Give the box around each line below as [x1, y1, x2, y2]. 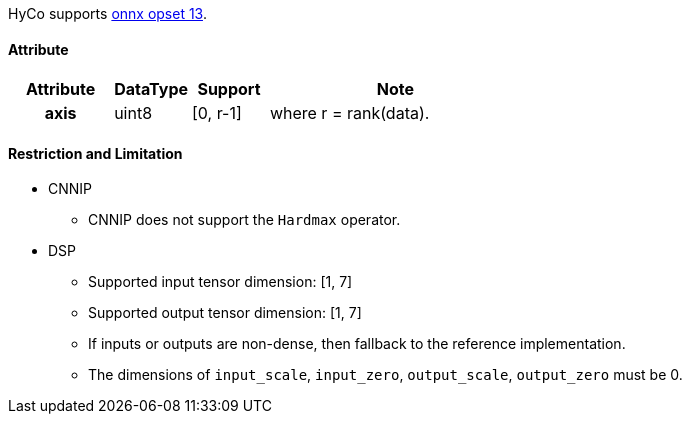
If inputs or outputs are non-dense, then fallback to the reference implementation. [88, 335, 626, 353]
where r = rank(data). [269, 103, 430, 124]
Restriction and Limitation [8, 144, 183, 162]
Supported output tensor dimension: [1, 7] [88, 304, 362, 322]
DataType [114, 79, 189, 100]
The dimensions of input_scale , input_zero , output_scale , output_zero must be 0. [88, 366, 683, 384]
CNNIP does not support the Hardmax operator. [88, 211, 401, 229]
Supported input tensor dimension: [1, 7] [88, 273, 353, 291]
